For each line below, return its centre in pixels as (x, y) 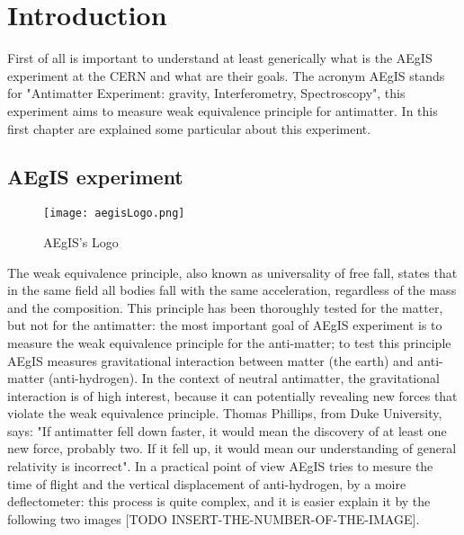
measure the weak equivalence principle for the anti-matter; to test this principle (229, 342)
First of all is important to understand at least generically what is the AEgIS (220, 58)
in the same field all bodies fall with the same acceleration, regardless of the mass (232, 290)
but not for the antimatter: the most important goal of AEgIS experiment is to (225, 325)
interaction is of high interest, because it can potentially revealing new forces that (232, 395)
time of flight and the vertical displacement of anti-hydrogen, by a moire (207, 483)
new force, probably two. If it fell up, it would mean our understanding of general (232, 448)
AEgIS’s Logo (81, 241)
